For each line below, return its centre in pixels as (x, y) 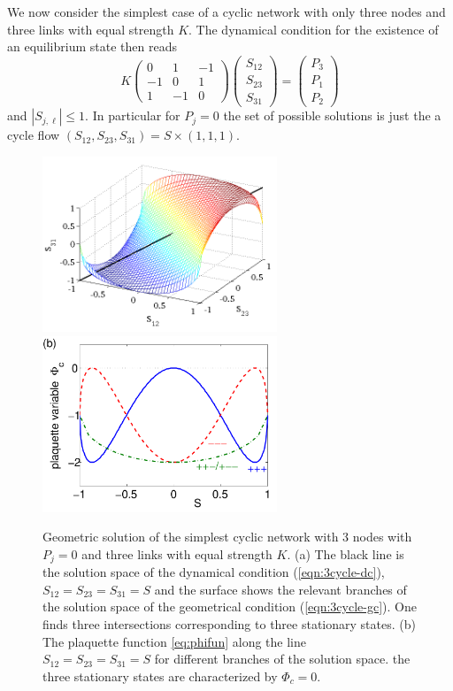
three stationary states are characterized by (160, 676)
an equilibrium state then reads (92, 46)
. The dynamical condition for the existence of (314, 29)
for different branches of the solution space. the (282, 659)
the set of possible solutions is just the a (332, 115)
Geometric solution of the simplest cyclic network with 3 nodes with (227, 537)
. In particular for (133, 115)
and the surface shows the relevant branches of (280, 589)
